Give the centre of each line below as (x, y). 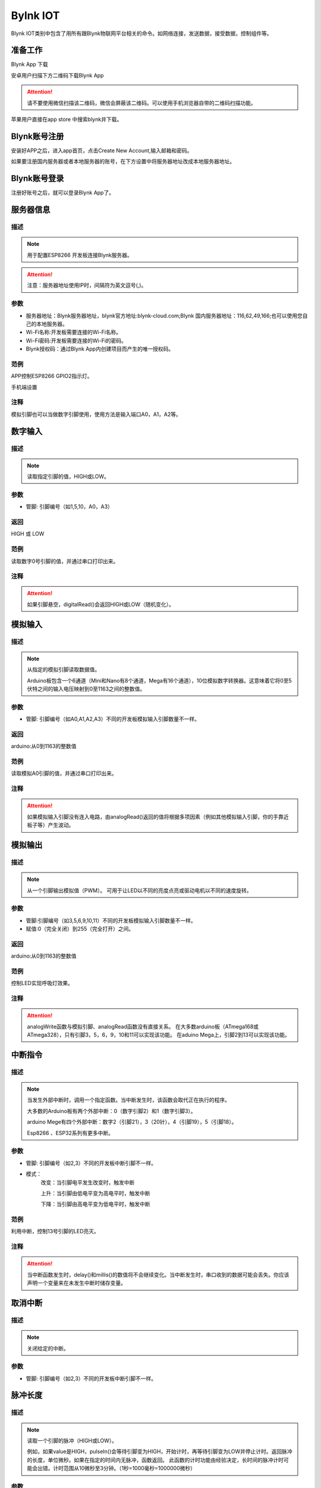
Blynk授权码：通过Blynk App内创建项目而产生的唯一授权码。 (100, 349)
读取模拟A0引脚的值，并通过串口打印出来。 (64, 773)
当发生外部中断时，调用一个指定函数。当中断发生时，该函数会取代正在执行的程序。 (128, 1100)
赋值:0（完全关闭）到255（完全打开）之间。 (80, 929)
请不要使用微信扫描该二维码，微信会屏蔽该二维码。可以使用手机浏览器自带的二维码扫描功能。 (141, 103)
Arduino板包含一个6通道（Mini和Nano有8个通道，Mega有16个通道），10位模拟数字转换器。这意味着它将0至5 (160, 680)
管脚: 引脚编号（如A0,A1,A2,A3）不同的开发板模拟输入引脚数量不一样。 (113, 719)
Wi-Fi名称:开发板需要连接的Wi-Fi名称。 (74, 332)
